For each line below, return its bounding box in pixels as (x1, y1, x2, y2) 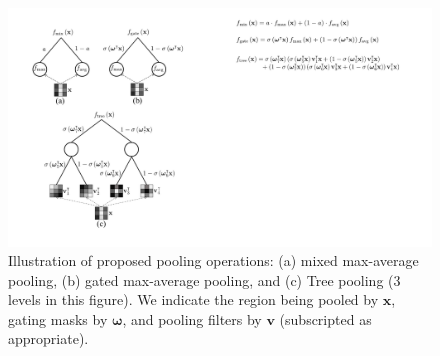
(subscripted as (279, 308, 372, 329)
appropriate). (8, 328, 89, 349)
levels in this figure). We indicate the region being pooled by (8, 289, 379, 310)
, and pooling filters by (122, 308, 262, 329)
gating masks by (8, 308, 108, 329)
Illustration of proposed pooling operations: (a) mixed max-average (8, 250, 419, 271)
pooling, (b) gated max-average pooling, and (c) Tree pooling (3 (8, 269, 401, 290)
